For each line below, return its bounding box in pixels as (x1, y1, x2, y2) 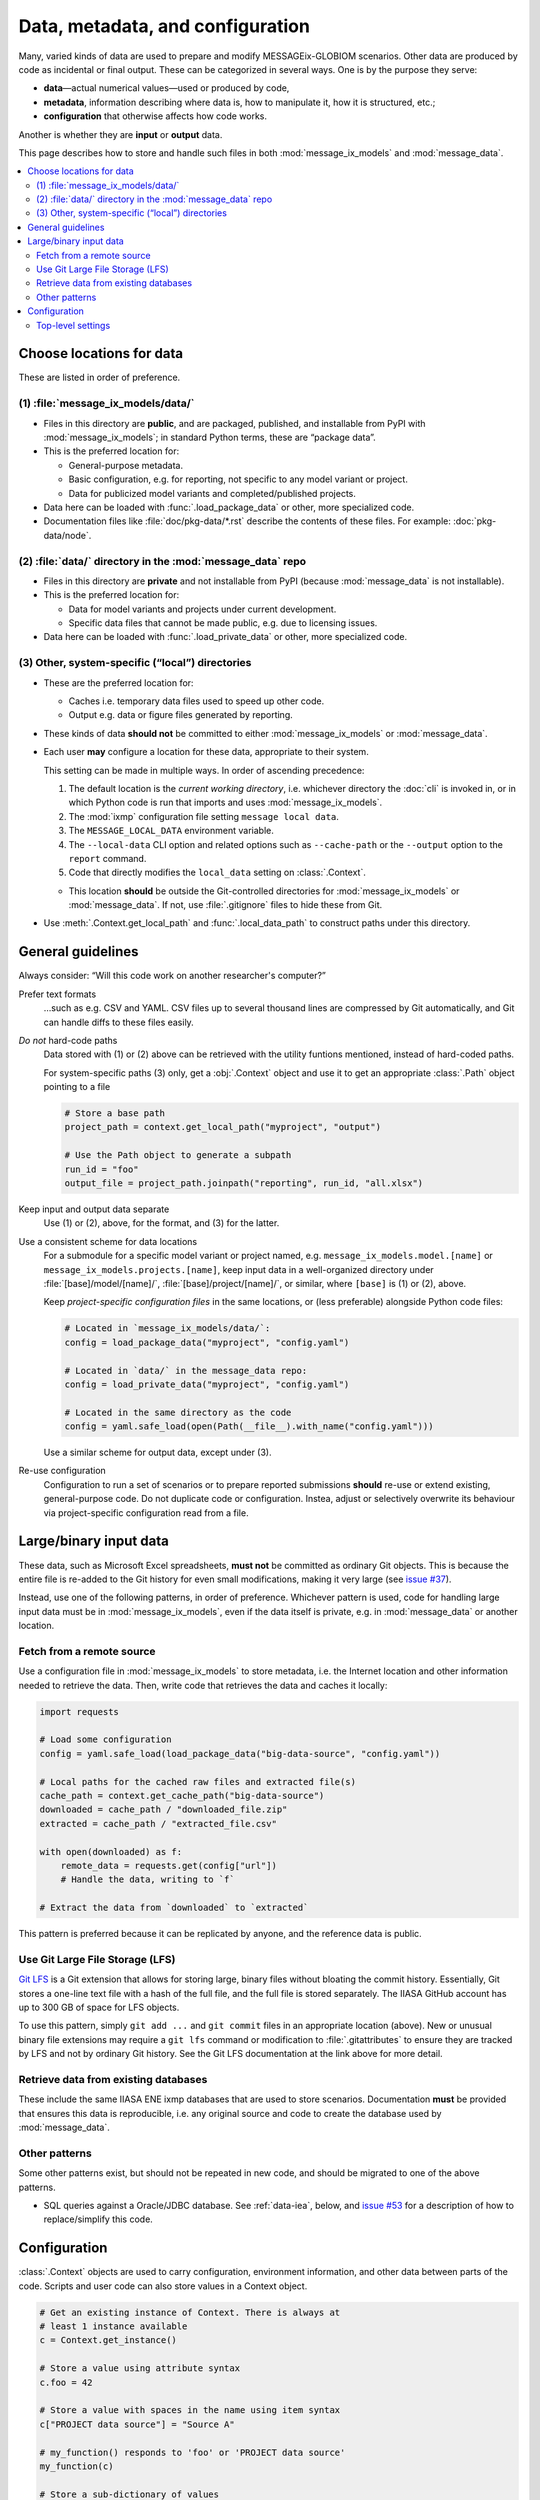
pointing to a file (43, 1081, 111, 1093)
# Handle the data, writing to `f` (60, 1874, 235, 1885)
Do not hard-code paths (18, 1034, 118, 1046)
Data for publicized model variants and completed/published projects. (68, 487, 357, 499)
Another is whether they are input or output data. (18, 128, 223, 140)
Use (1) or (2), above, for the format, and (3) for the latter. (43, 1217, 280, 1229)
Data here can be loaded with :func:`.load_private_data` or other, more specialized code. (43, 631, 408, 643)
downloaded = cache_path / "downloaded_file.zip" (39, 1804, 288, 1815)
